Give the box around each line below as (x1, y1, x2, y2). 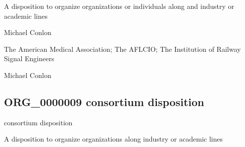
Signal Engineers (4, 53, 54, 64)
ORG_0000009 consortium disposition (4, 94, 204, 109)
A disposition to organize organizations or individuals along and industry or (4, 1, 234, 11)
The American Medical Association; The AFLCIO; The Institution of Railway (4, 43, 241, 54)
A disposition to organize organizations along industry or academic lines (4, 134, 223, 144)
